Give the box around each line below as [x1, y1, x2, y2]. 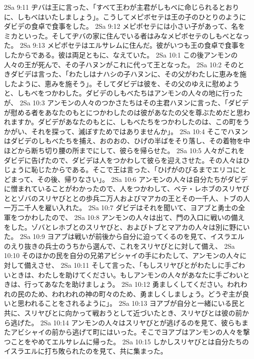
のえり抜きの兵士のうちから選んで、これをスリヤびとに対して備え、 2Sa [4, 240, 235, 251]
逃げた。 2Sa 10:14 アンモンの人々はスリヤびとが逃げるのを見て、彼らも [10, 317, 242, 327]
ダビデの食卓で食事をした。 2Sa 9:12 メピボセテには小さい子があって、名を [4, 21, 245, 31]
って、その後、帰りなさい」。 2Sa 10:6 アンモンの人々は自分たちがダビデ [17, 174, 248, 184]
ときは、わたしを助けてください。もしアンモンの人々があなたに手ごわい [10, 269, 243, 279]
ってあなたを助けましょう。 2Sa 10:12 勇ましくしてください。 [31, 279, 227, 289]
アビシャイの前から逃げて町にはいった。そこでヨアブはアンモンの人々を [10, 327, 243, 337]
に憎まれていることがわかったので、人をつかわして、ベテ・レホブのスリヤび [4, 183, 249, 194]
